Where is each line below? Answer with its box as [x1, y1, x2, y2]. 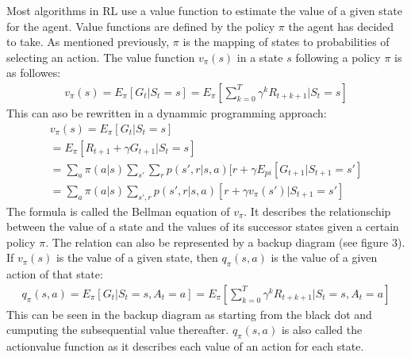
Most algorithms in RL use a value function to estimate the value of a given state [6, 2, 402, 18]
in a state [236, 48, 283, 65]
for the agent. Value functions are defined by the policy [6, 17, 275, 34]
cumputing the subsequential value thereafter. [6, 321, 229, 338]
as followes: [6, 64, 61, 81]
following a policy [295, 48, 381, 65]
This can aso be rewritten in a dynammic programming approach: [6, 105, 327, 121]
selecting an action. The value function [6, 48, 195, 65]
